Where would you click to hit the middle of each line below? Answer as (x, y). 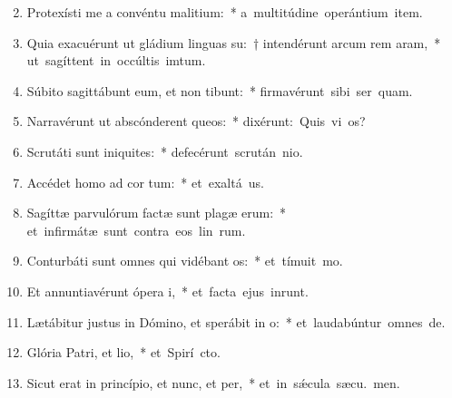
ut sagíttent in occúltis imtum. (116, 60)
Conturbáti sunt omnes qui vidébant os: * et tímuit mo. (185, 261)
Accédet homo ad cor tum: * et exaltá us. (145, 182)
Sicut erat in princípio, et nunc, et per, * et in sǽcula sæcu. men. (213, 382)
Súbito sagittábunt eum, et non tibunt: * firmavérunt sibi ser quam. (220, 90)
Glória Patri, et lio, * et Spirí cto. (123, 352)
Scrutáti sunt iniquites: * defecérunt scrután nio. (165, 151)
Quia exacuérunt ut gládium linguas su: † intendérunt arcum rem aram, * (234, 42)
